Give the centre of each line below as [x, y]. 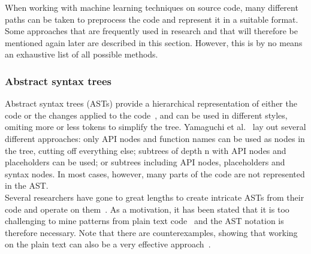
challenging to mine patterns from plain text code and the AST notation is [144, 221]
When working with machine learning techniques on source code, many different [152, 7]
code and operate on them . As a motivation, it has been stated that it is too [147, 209]
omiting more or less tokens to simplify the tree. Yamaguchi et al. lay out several [155, 127]
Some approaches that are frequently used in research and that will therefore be [151, 31]
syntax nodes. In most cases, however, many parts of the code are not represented [155, 173]
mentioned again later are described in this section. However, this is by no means [154, 42]
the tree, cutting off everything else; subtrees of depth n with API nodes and [146, 150]
